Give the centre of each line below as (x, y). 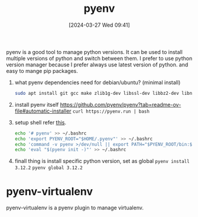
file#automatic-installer (43, 111)
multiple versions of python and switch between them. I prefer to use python (99, 58)
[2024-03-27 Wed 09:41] (99, 25)
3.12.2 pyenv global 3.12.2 (48, 168)
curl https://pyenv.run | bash (111, 111)
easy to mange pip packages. (42, 71)
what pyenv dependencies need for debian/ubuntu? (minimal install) (98, 82)
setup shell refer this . (40, 122)
